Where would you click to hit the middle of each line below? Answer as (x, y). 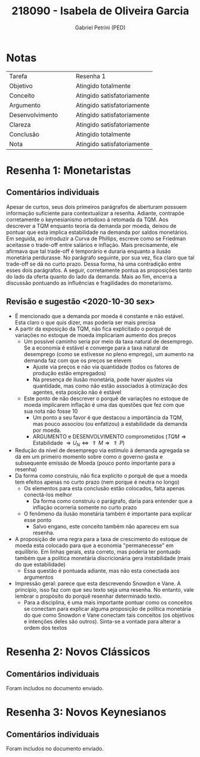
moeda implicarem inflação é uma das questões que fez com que (104, 404)
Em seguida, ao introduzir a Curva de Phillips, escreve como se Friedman (96, 238)
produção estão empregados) (69, 373)
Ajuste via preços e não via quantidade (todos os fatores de (106, 367)
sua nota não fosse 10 (51, 411)
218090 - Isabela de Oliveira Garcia (100, 11)
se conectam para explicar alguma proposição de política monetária (107, 609)
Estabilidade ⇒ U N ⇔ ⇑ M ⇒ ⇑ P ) (79, 444)
